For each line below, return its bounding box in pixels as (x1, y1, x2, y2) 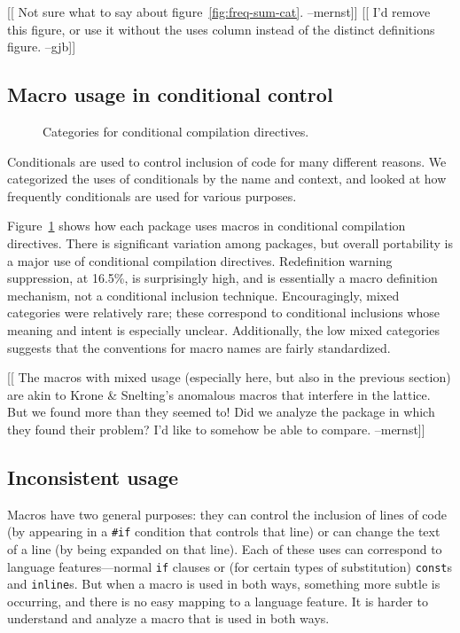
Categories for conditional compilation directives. (43, 121, 309, 140)
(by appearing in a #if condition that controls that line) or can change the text (7, 522, 441, 541)
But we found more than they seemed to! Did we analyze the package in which (7, 402, 435, 421)
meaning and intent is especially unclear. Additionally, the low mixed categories (7, 320, 440, 339)
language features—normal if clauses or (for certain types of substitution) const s (7, 557, 452, 575)
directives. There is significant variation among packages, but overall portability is (7, 233, 454, 252)
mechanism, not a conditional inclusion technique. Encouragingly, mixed (7, 285, 400, 304)
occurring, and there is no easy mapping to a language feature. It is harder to (7, 591, 428, 610)
